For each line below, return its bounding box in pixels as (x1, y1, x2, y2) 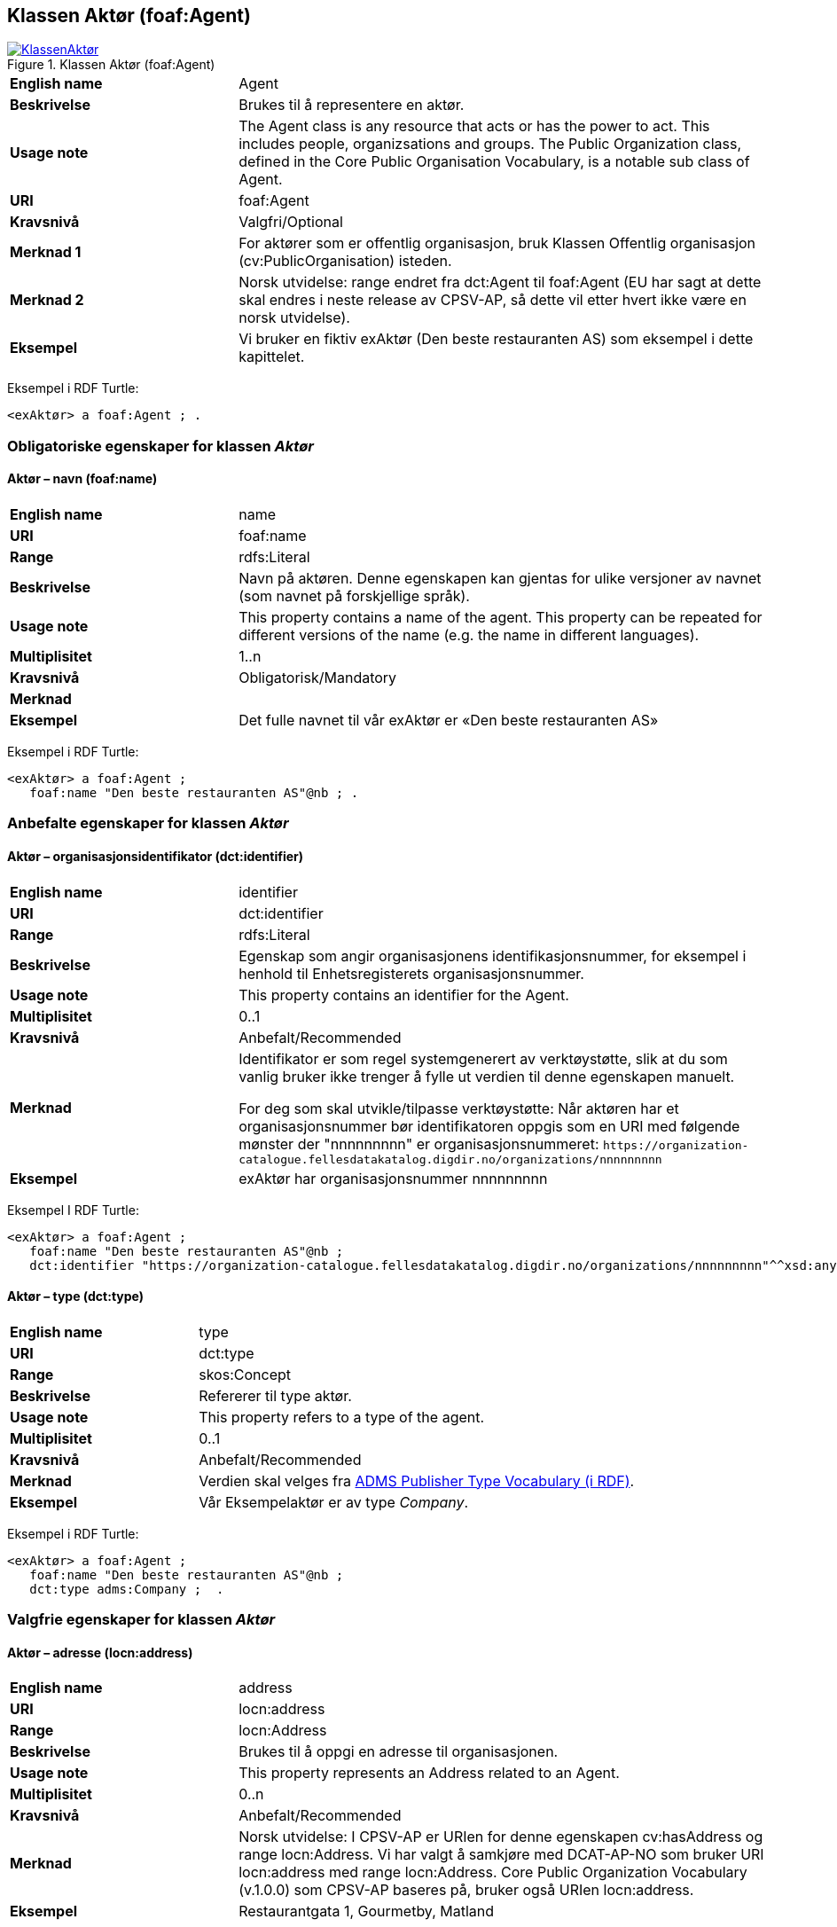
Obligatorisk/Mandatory (239, 669, 397, 687)
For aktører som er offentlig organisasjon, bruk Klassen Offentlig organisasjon (239, 234, 756, 253)
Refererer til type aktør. (199, 1386, 352, 1405)
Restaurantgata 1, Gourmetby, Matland (239, 1902, 495, 1921)
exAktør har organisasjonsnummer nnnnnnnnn (239, 1169, 548, 1187)
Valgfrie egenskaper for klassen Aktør (7, 1610, 276, 1629)
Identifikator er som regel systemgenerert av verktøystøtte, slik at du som (239, 1049, 728, 1068)
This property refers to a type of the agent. (199, 1407, 485, 1426)
